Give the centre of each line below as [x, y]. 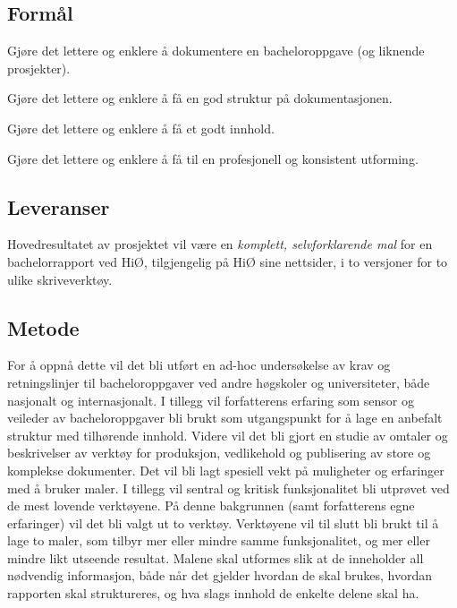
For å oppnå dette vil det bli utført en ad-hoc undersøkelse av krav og [199, 365]
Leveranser [59, 206]
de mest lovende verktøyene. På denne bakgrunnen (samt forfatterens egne [211, 505]
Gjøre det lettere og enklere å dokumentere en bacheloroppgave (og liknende [216, 51]
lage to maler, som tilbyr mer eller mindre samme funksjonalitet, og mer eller [219, 540]
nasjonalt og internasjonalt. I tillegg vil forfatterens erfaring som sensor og [211, 400]
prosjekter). [39, 68]
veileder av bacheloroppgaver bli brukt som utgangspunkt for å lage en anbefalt [225, 418]
